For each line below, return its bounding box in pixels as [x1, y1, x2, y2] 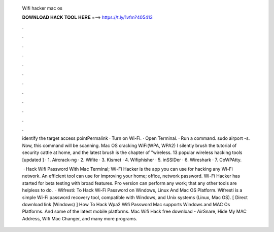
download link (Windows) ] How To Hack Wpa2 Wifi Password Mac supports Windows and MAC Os [22, 201, 230, 207]
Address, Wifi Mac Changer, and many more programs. [22, 215, 138, 221]
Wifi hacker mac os [22, 5, 63, 11]
